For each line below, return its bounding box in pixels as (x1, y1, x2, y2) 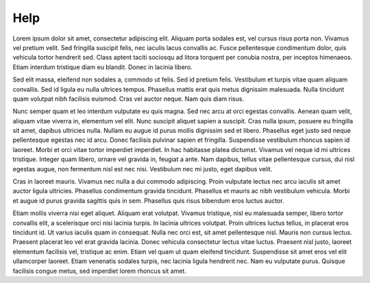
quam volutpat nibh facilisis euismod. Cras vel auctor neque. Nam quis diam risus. (12, 95, 245, 103)
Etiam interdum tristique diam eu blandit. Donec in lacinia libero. (12, 62, 193, 71)
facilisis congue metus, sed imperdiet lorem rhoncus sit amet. (12, 267, 186, 275)
